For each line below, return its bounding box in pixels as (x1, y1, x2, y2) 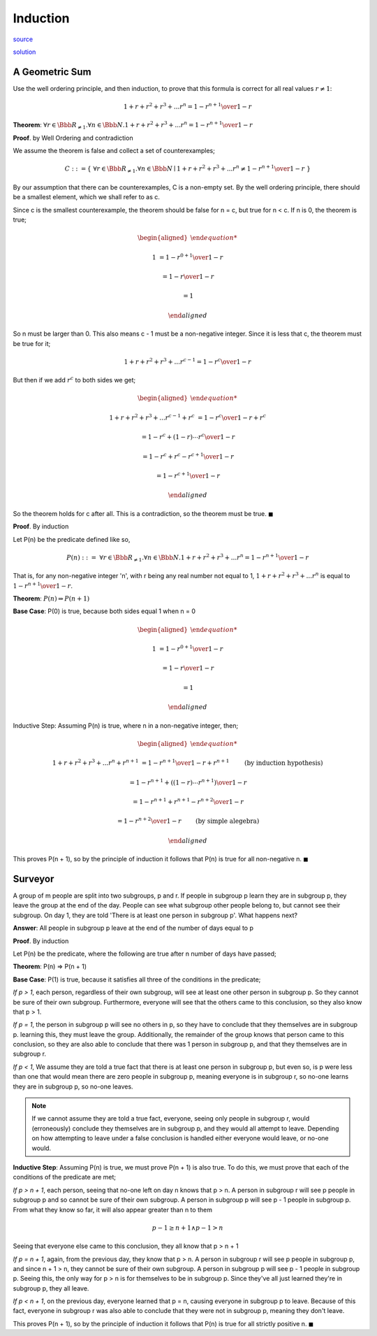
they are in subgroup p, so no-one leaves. (13, 1082, 133, 1091)
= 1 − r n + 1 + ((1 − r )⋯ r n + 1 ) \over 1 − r (129, 777, 247, 786)
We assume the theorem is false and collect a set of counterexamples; (13, 147, 216, 155)
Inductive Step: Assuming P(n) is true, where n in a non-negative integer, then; (13, 721, 239, 730)
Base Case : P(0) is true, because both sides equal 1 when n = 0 (13, 607, 195, 615)
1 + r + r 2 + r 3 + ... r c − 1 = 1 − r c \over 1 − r (124, 357, 251, 366)
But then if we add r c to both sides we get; (13, 375, 136, 385)
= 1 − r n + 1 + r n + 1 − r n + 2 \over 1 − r (133, 797, 244, 805)
